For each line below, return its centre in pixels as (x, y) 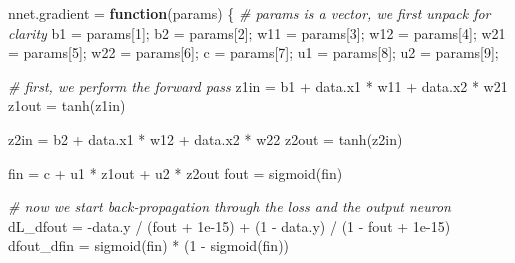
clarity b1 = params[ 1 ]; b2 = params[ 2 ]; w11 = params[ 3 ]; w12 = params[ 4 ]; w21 (257, 32)
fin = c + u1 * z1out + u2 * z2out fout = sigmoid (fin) (175, 172)
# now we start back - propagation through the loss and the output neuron (229, 206)
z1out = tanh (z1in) (67, 105)
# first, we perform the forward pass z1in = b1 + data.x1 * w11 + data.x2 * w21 (258, 85)
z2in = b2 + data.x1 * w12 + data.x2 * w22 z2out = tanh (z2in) (205, 138)
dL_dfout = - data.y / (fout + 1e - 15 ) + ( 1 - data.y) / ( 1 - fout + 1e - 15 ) (229, 225)
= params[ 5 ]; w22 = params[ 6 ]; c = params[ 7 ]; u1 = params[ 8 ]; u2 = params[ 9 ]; (253, 52)
